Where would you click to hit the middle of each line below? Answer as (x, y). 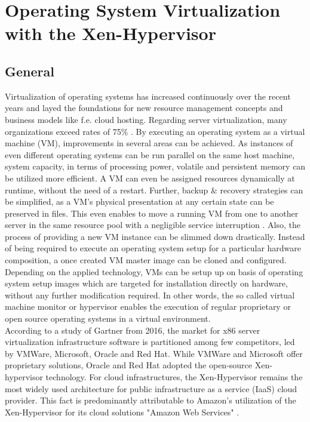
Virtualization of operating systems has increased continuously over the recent (148, 96)
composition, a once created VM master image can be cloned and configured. (146, 260)
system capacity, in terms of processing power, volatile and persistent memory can (155, 166)
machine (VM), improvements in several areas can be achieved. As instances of (149, 143)
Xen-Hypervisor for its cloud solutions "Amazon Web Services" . (122, 412)
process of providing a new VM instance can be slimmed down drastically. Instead (155, 236)
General (30, 71)
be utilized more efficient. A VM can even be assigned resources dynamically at (150, 178)
